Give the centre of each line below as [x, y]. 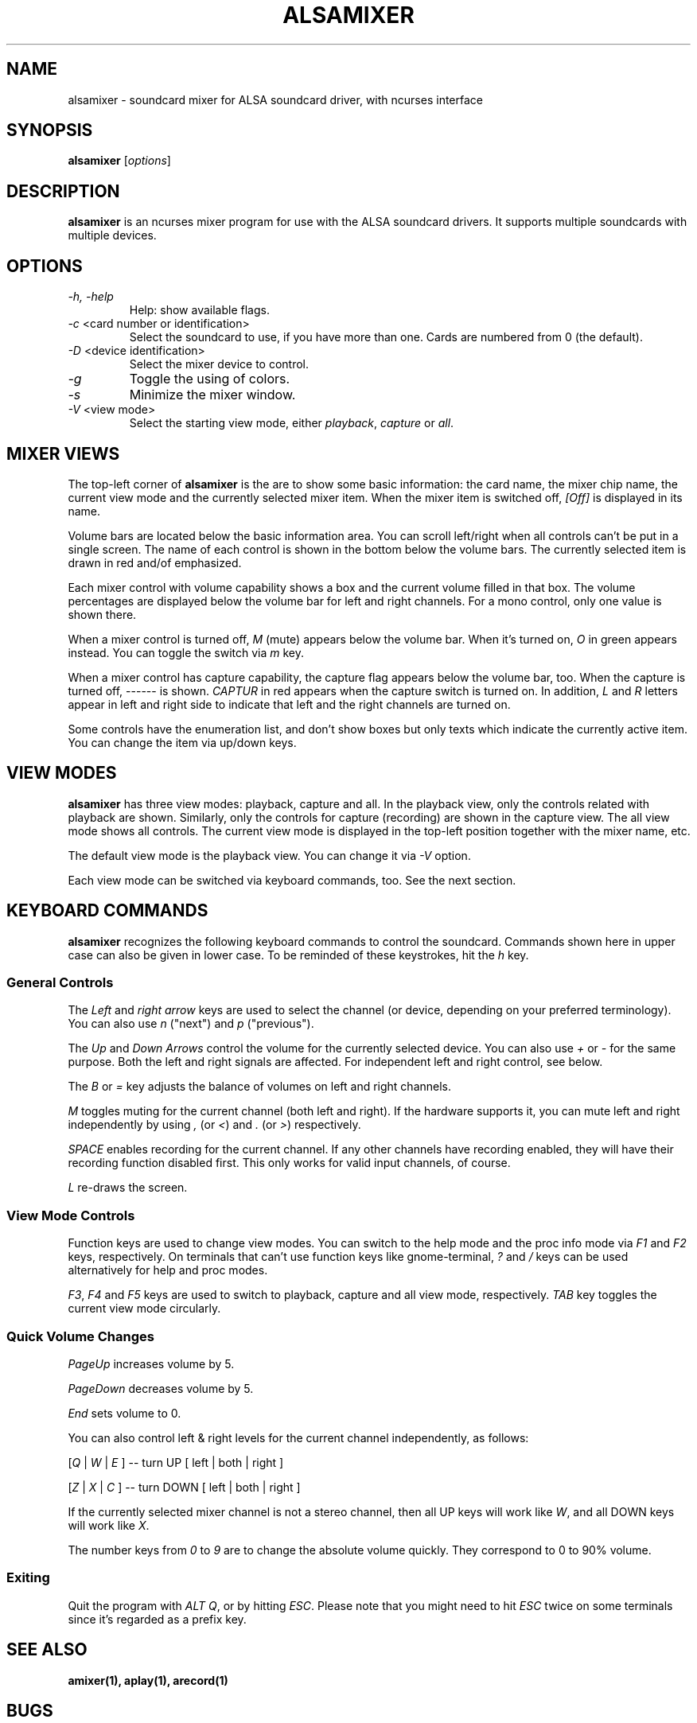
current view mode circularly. [144, 1309]
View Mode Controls [71, 1215]
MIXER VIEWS [63, 453]
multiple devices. [112, 235]
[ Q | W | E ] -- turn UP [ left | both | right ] [176, 1462]
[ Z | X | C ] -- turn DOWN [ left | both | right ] [184, 1487]
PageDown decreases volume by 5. [161, 1388]
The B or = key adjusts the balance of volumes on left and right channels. [260, 1087]
